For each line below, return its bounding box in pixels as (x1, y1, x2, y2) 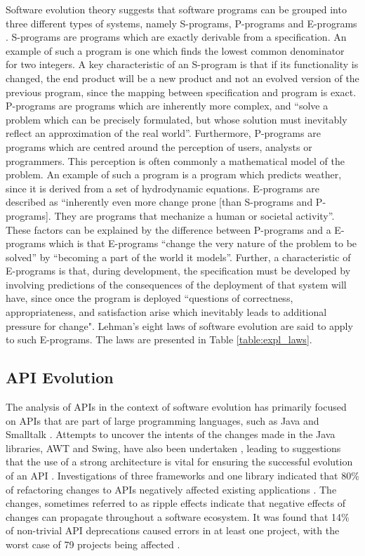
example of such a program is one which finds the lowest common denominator (6, 43, 345, 58)
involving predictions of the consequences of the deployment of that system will (6, 277, 347, 291)
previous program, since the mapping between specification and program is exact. (6, 84, 357, 99)
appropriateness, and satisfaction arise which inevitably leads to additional (6, 305, 327, 319)
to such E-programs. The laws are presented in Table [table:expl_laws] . (6, 332, 312, 347)
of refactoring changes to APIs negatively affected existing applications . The (6, 482, 337, 496)
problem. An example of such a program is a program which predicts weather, (6, 167, 342, 182)
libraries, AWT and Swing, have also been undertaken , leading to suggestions (6, 440, 341, 455)
